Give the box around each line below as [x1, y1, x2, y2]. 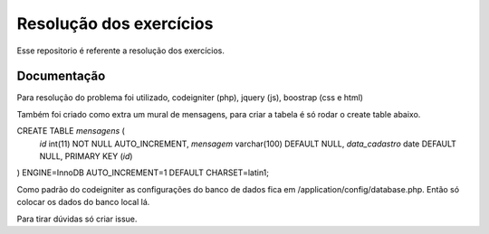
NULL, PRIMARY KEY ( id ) [39, 151, 133, 162]
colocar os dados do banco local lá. [16, 197, 150, 208]
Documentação [16, 69, 106, 84]
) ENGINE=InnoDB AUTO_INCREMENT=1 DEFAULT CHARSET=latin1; [16, 167, 270, 178]
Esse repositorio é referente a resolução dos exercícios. [16, 45, 225, 56]
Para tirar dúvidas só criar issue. [16, 213, 138, 224]
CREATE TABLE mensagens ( [16, 126, 126, 136]
